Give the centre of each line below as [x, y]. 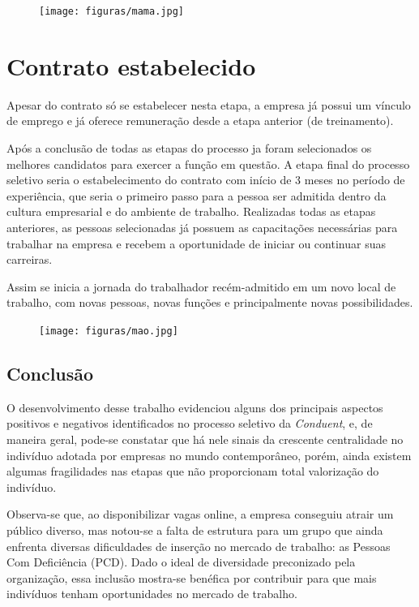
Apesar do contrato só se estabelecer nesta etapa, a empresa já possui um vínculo [209, 104]
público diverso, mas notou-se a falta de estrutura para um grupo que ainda [195, 530]
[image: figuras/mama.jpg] [111, 11]
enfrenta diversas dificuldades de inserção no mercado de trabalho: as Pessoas [199, 546]
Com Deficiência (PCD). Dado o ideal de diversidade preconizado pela [181, 562]
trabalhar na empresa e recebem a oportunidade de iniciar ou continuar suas [196, 243]
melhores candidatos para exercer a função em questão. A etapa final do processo [208, 164]
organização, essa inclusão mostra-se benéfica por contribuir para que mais [192, 577]
